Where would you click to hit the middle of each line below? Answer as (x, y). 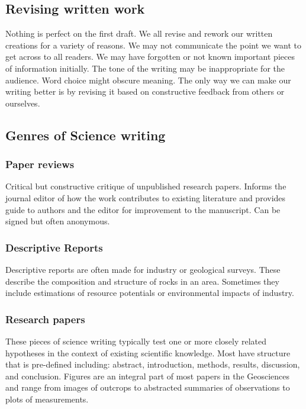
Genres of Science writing (86, 135)
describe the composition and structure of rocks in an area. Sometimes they (142, 281)
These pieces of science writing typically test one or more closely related (136, 341)
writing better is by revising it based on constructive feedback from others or (145, 91)
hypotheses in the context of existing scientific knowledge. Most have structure (148, 352)
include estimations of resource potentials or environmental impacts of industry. (150, 293)
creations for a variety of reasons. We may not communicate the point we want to (154, 45)
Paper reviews (40, 164)
